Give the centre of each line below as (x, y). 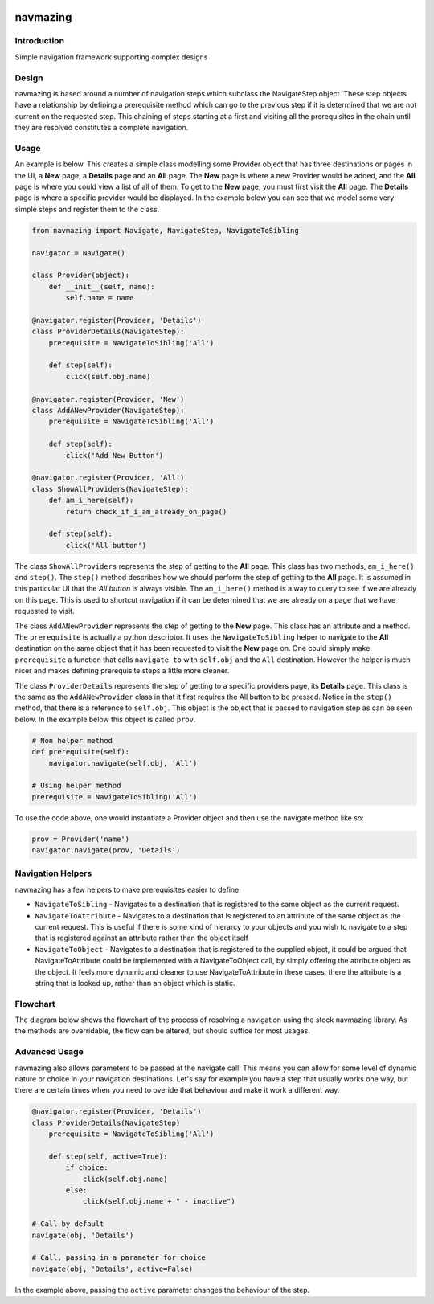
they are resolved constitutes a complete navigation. (102, 128)
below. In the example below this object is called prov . (105, 719)
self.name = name (100, 298)
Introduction (39, 41)
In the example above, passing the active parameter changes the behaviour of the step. (162, 1290)
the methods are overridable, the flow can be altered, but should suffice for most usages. (163, 1031)
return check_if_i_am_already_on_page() (146, 511)
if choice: (87, 1168)
